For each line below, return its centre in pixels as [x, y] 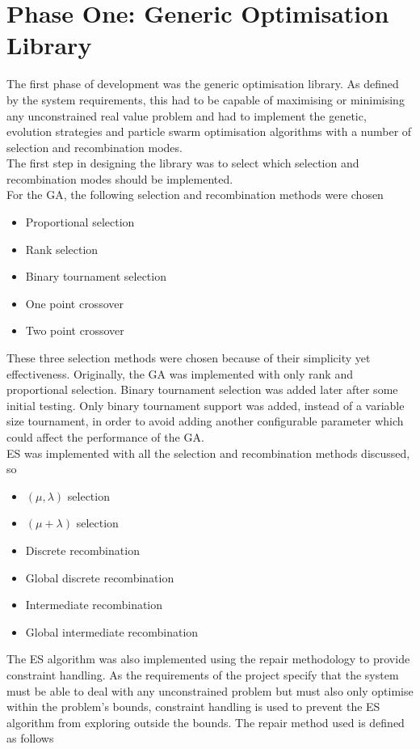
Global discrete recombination [100, 577]
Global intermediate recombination [112, 631]
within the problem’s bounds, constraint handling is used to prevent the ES [193, 707]
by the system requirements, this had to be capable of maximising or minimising [206, 99]
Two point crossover [75, 330]
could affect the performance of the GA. [105, 437]
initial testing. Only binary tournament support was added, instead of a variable [206, 405]
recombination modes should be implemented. [120, 178]
